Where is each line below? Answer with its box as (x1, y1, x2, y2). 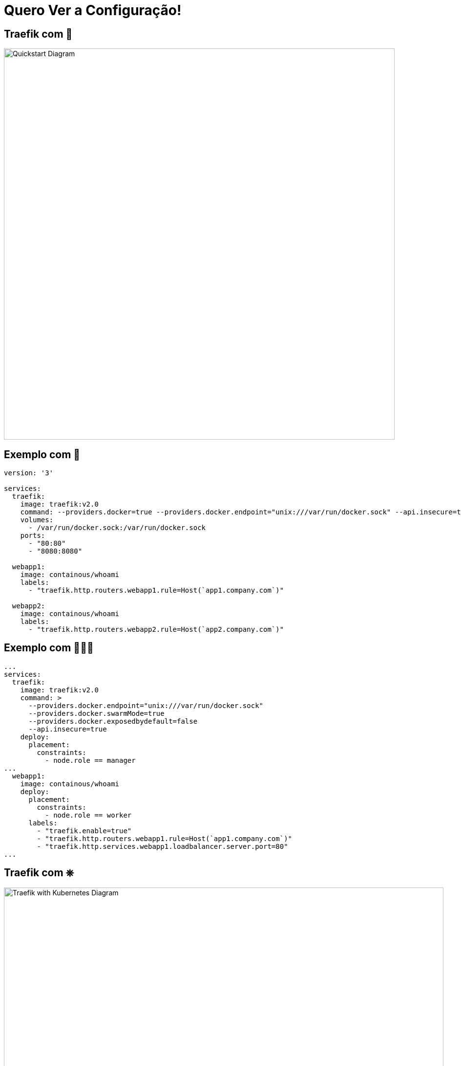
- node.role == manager (45, 756, 136, 764)
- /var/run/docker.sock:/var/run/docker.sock (28, 524, 206, 532)
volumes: (20, 516, 54, 524)
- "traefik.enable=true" (37, 826, 132, 835)
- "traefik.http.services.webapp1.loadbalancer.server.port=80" (37, 842, 288, 850)
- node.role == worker (45, 811, 132, 819)
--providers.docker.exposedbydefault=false (28, 717, 198, 725)
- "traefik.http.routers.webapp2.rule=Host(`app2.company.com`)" (28, 625, 284, 634)
